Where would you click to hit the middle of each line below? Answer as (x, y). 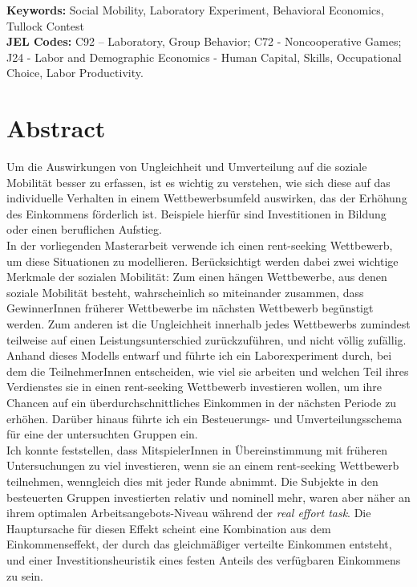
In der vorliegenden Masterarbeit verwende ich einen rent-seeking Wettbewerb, (200, 245)
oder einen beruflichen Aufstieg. (84, 229)
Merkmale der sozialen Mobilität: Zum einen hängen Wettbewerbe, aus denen (197, 277)
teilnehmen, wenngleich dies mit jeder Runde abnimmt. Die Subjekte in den (192, 481)
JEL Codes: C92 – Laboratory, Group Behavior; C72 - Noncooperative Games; (204, 41)
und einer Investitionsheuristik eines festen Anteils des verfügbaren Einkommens (204, 559)
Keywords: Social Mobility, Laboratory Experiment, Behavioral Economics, (195, 10)
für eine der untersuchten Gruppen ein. (102, 434)
